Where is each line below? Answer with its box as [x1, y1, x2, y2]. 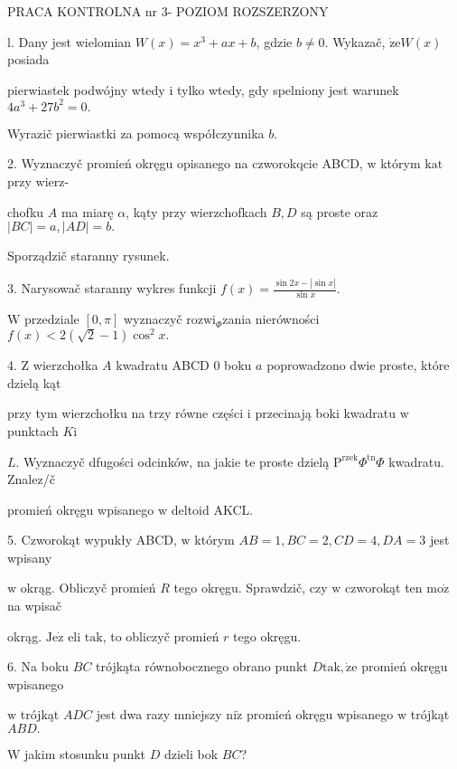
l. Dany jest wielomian [7, 32, 132, 51]
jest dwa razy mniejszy [96, 705, 222, 724]
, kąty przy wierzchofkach [126, 202, 267, 221]
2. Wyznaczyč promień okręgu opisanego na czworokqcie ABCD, [7, 154, 363, 173]
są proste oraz [301, 202, 378, 221]
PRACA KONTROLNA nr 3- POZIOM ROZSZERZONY [7, 2, 329, 20]
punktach [7, 421, 59, 440]
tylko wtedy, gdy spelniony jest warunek [176, 80, 399, 99]
